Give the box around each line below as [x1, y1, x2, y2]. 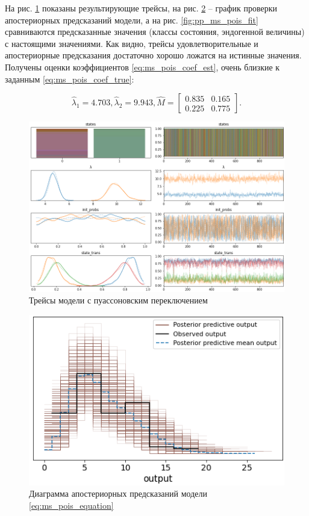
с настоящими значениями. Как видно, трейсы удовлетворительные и [5, 37, 258, 49]
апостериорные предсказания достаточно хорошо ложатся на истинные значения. [5, 49, 302, 61]
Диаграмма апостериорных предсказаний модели [29, 487, 207, 500]
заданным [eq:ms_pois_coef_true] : [5, 72, 134, 85]
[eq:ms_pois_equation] [29, 499, 114, 511]
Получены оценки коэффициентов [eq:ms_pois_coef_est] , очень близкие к [5, 60, 280, 73]
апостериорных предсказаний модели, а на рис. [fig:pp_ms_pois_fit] [5, 13, 258, 26]
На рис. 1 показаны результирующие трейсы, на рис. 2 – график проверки [5, 2, 278, 14]
